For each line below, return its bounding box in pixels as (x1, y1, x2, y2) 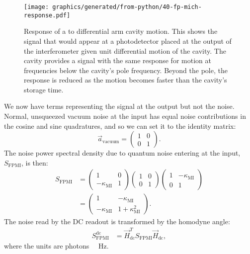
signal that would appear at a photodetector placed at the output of (24, 35, 232, 46)
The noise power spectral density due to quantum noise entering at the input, (4, 148, 241, 158)
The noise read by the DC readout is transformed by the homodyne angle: (4, 216, 230, 226)
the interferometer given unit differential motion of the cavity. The (24, 45, 226, 56)
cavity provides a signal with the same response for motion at (24, 55, 211, 66)
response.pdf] (24, 11, 71, 19)
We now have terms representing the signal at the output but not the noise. (4, 101, 235, 111)
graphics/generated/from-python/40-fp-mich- (52, 3, 202, 10)
